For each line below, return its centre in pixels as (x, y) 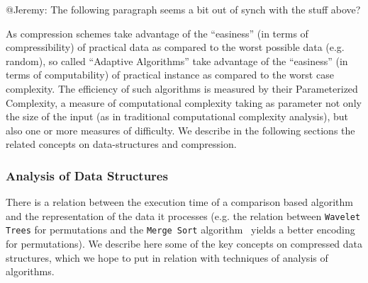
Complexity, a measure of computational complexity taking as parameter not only (184, 102)
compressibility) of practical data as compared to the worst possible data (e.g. (175, 47)
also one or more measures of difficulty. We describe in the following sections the (180, 130)
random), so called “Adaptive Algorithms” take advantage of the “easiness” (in (177, 60)
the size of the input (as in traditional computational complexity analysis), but (177, 116)
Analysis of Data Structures (87, 175)
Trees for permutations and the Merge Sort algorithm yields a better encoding (180, 230)
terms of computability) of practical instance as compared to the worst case (170, 75)
